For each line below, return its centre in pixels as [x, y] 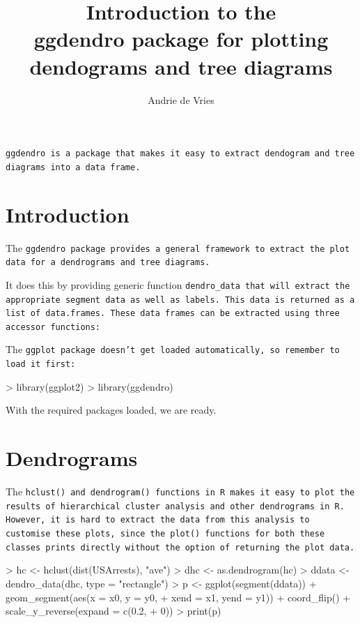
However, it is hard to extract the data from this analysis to [158, 520]
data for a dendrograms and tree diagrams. [108, 263]
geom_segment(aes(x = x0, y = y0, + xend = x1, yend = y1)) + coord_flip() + [178, 597]
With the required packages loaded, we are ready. [111, 410]
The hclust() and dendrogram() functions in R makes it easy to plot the [180, 491]
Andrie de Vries [181, 99]
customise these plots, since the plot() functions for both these [165, 534]
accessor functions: [53, 327]
